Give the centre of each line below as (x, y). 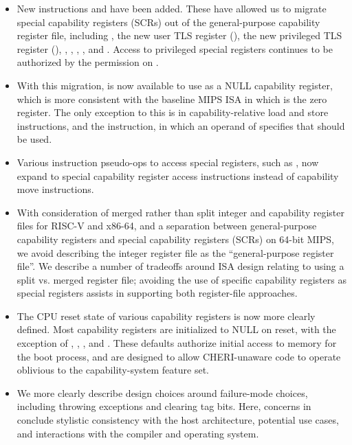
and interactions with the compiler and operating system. (138, 433)
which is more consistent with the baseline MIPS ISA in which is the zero (172, 99)
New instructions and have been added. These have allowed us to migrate (172, 8)
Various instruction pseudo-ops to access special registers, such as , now (168, 162)
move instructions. (55, 189)
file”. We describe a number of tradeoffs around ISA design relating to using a (180, 266)
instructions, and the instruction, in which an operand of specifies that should (181, 125)
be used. (34, 139)
